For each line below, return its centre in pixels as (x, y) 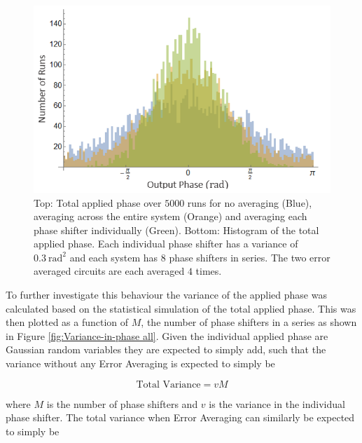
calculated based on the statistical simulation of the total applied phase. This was (181, 308)
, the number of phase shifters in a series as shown (249, 322)
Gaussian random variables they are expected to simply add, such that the (166, 349)
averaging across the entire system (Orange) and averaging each (170, 216)
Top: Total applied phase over (98, 202)
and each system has (114, 257)
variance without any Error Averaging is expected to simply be (140, 363)
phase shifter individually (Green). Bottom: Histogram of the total (176, 230)
